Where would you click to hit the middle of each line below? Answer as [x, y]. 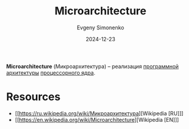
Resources [33, 97]
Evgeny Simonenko [100, 27]
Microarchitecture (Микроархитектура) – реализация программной [93, 66]
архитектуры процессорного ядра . [51, 72]
